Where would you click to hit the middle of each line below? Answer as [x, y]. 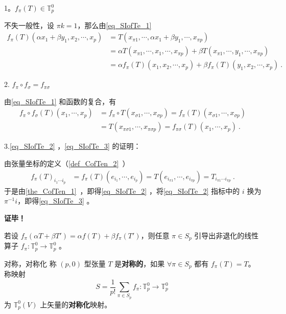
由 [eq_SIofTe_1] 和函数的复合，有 [60, 101]
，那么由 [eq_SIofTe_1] [114, 25]
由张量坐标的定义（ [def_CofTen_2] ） [67, 163]
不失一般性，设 [29, 25]
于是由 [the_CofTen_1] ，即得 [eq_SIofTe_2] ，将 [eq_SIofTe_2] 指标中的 [122, 190]
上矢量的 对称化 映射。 [76, 304]
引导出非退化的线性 [227, 235]
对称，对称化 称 [30, 263]
